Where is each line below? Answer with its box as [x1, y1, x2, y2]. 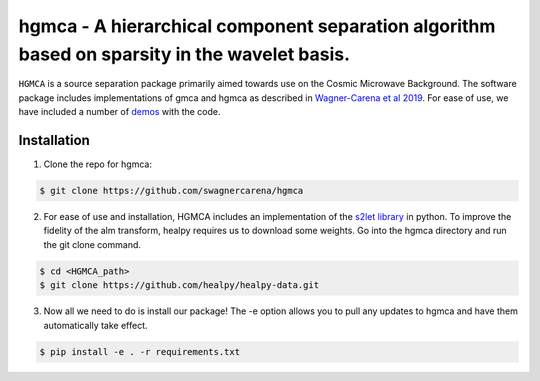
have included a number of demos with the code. [18, 106, 221, 118]
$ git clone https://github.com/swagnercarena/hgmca [39, 185, 304, 197]
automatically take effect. [43, 319, 149, 331]
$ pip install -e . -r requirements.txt [39, 346, 240, 357]
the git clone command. [43, 238, 142, 250]
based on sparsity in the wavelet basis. [18, 43, 350, 65]
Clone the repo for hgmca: [43, 158, 152, 170]
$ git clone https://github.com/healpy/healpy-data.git [39, 280, 320, 291]
